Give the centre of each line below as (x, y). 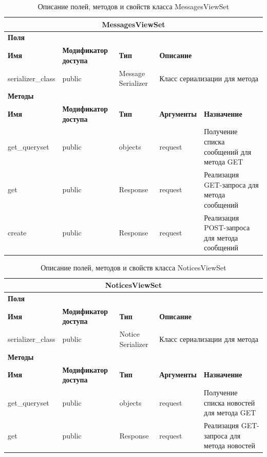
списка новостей (230, 402)
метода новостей (230, 445)
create (17, 233)
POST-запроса (227, 227)
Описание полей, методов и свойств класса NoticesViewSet (133, 267)
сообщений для (228, 151)
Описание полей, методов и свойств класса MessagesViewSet (133, 6)
